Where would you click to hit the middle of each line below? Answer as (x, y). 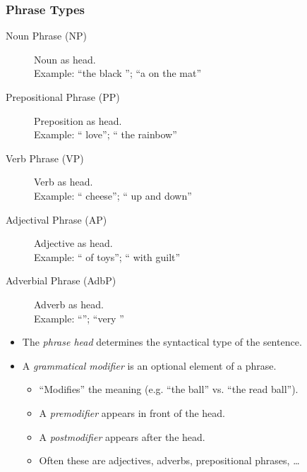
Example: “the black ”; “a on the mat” (118, 73)
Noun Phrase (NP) (46, 36)
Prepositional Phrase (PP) (63, 97)
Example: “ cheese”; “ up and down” (113, 195)
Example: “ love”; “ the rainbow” (106, 134)
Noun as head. (65, 59)
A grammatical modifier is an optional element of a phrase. (149, 365)
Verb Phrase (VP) (45, 158)
